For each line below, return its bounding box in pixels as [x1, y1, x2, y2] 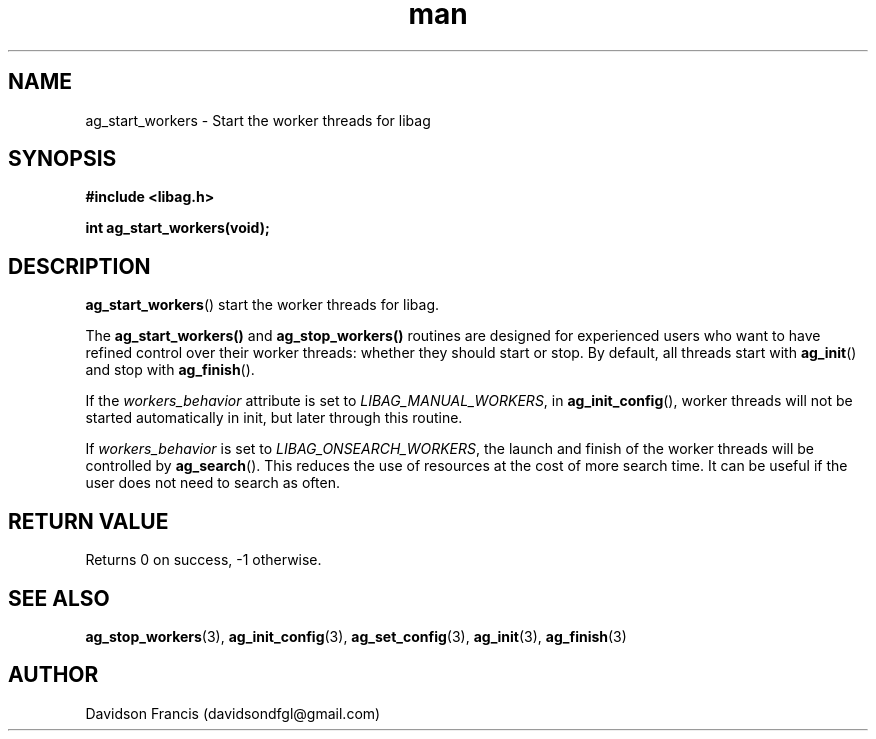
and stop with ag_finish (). [85, 361, 255, 379]
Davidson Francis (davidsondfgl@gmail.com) [85, 704, 381, 722]
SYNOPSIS [8, 146, 117, 172]
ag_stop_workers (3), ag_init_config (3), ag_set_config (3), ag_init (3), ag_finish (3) [85, 627, 627, 645]
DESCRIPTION [8, 253, 151, 279]
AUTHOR [8, 662, 99, 688]
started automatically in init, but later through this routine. [85, 409, 463, 427]
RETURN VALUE [8, 508, 169, 534]
